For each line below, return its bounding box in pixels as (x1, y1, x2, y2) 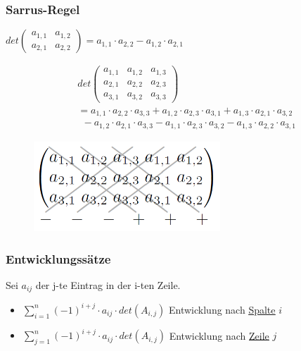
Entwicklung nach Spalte (169, 302, 276, 316)
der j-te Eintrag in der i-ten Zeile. (35, 277, 181, 292)
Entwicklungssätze (6, 250, 111, 267)
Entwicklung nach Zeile (169, 328, 269, 343)
